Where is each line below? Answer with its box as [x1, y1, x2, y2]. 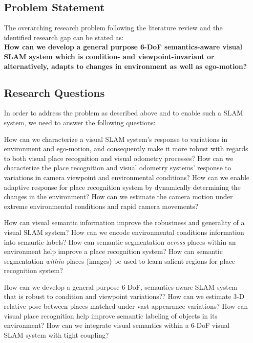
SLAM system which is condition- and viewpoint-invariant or [4, 51, 214, 61]
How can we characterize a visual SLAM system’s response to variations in [4, 134, 228, 144]
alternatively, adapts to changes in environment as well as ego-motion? [4, 61, 247, 71]
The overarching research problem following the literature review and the [4, 23, 223, 33]
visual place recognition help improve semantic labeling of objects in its [4, 310, 218, 320]
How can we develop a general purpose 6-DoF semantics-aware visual [4, 42, 242, 52]
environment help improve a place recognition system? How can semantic [4, 246, 223, 256]
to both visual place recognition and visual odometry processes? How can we [4, 153, 233, 163]
